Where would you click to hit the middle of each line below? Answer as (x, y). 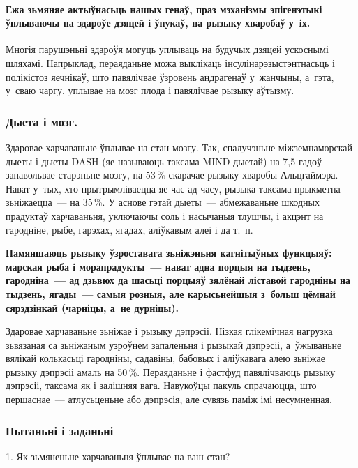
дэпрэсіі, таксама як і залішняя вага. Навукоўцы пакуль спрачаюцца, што (161, 385)
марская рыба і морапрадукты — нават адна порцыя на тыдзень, (158, 266)
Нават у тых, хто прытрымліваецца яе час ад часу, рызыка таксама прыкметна (173, 188)
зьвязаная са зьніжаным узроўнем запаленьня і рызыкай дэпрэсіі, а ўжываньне (174, 344)
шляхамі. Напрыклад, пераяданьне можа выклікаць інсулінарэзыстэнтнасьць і (170, 62)
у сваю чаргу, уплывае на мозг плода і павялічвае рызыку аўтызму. (150, 90)
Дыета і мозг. (42, 121)
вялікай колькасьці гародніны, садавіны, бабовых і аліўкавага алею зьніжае (165, 358)
